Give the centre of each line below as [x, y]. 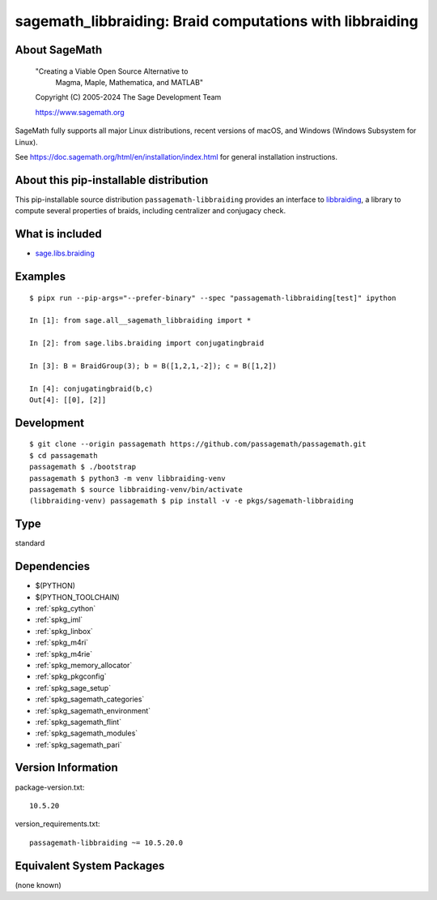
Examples [40, 276]
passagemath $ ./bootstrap [83, 467]
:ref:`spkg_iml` [59, 619]
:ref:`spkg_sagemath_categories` [90, 699]
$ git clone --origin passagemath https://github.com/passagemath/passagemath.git [198, 444]
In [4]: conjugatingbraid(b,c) [91, 388]
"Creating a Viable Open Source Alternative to [112, 71]
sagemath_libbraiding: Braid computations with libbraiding [216, 21]
